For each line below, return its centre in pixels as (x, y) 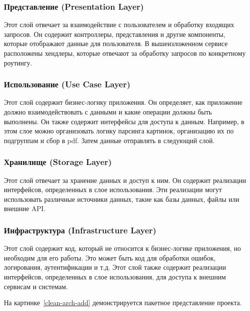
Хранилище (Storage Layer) (58, 162)
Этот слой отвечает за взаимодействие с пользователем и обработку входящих (119, 25)
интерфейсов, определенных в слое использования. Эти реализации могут (113, 189)
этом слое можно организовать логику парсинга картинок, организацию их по (119, 131)
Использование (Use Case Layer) (67, 84)
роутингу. (18, 62)
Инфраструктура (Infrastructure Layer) (80, 230)
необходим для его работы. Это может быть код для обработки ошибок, (110, 257)
